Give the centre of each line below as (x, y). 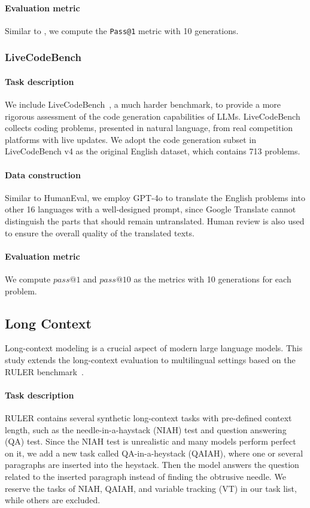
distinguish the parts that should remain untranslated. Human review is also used (155, 221)
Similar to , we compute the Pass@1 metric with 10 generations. (122, 30)
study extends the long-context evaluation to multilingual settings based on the (150, 360)
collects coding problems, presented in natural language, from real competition (149, 128)
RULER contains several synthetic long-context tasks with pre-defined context (148, 418)
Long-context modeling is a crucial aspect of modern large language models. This (154, 348)
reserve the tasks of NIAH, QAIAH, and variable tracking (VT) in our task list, (151, 488)
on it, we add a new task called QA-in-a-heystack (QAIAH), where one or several (154, 453)
